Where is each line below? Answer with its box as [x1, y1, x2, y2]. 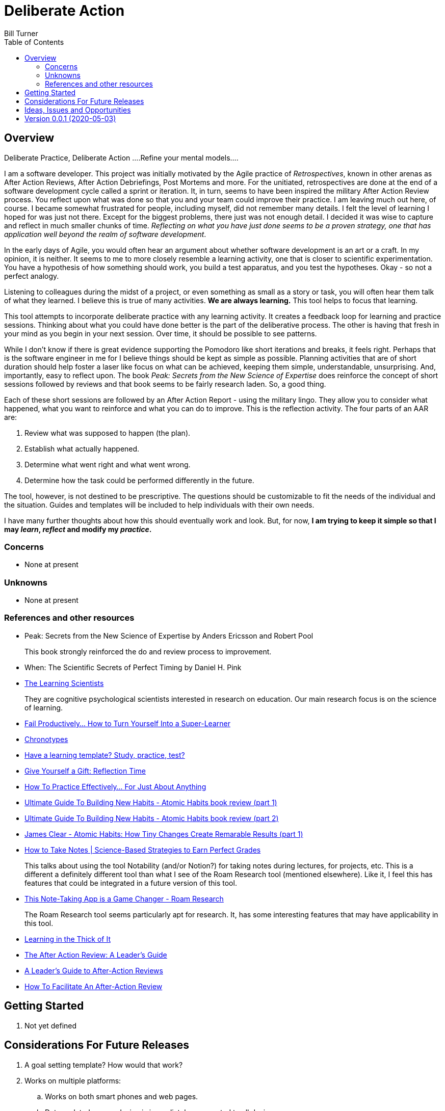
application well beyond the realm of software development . [4, 229, 206, 239]
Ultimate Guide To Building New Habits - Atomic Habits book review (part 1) [24, 798, 277, 807]
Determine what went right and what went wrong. [24, 460, 191, 469]
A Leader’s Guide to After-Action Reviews [24, 966, 163, 975]
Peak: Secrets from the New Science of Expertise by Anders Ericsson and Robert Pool [24, 631, 313, 640]
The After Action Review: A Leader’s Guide [24, 950, 167, 959]
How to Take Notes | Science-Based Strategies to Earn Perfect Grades [24, 845, 261, 854]
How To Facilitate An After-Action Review [24, 982, 163, 991]
